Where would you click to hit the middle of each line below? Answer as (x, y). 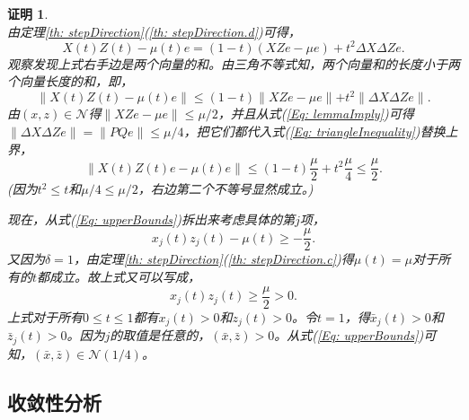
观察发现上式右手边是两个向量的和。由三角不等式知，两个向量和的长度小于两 (234, 63)
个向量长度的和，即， (70, 81)
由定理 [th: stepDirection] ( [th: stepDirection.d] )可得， (154, 31)
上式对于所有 (45, 316)
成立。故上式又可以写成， (125, 277)
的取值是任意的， (160, 335)
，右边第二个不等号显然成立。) (226, 189)
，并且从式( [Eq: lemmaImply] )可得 (316, 114)
